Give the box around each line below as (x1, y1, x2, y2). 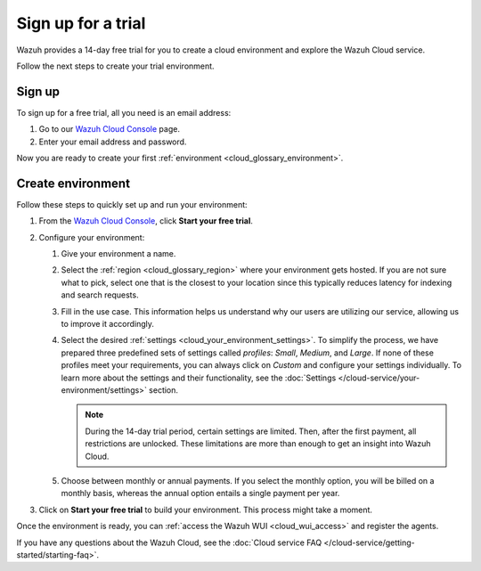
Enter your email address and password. (38, 136, 187, 147)
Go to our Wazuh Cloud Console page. (38, 124, 180, 135)
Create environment (16, 175, 131, 191)
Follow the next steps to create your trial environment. (16, 61, 215, 71)
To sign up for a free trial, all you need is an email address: (16, 107, 232, 118)
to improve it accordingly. (61, 319, 155, 330)
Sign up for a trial (16, 13, 146, 33)
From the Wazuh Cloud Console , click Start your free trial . (38, 216, 254, 226)
